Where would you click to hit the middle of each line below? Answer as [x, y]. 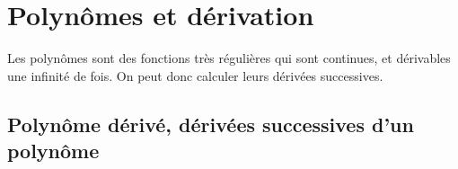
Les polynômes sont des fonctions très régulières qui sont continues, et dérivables [229, 58]
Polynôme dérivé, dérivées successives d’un [211, 124]
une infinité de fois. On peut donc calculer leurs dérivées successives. [195, 75]
